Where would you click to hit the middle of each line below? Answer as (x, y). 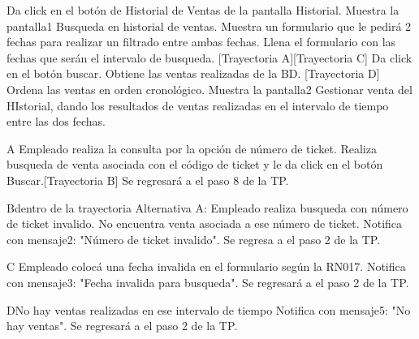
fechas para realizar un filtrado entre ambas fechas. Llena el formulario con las (201, 42)
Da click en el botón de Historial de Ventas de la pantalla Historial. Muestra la (203, 10)
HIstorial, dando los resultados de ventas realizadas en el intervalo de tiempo (198, 105)
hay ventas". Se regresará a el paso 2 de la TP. (122, 326)
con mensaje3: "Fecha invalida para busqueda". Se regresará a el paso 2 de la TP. (208, 282)
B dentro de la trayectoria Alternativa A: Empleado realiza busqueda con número (207, 207)
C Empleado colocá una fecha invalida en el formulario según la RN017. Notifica (206, 266)
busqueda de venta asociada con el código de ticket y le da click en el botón (195, 164)
